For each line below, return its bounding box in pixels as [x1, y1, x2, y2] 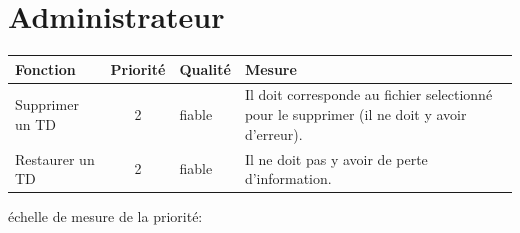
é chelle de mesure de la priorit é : [8, 206, 203, 227]
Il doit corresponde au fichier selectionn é [244, 84, 493, 105]
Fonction [15, 58, 76, 79]
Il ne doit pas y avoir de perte [244, 148, 428, 169]
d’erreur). [244, 123, 303, 144]
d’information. [244, 168, 332, 189]
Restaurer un [15, 148, 95, 169]
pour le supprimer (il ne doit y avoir [244, 104, 467, 125]
